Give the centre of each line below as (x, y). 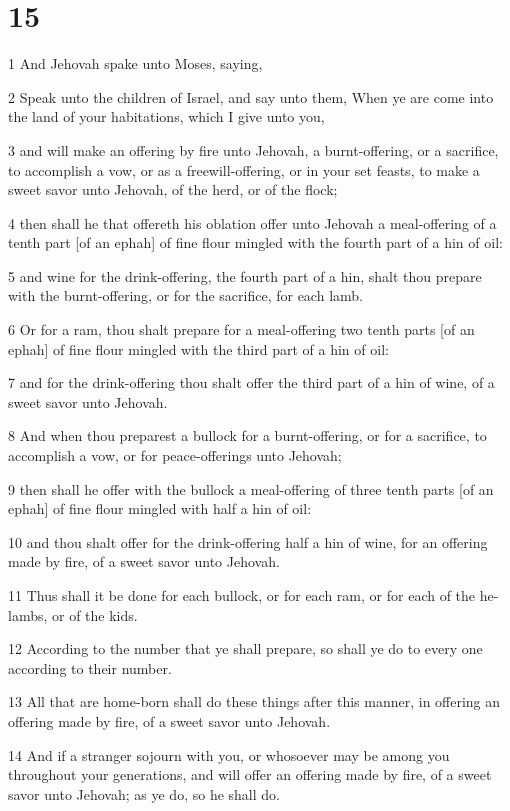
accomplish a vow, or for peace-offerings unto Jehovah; (175, 455)
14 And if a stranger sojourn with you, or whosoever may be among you (229, 754)
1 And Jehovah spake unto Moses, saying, (135, 63)
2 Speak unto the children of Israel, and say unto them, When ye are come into (251, 96)
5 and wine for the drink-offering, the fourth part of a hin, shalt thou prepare (245, 275)
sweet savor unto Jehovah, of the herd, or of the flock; (173, 189)
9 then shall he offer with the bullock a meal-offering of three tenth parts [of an (251, 488)
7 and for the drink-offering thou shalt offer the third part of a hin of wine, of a (251, 382)
